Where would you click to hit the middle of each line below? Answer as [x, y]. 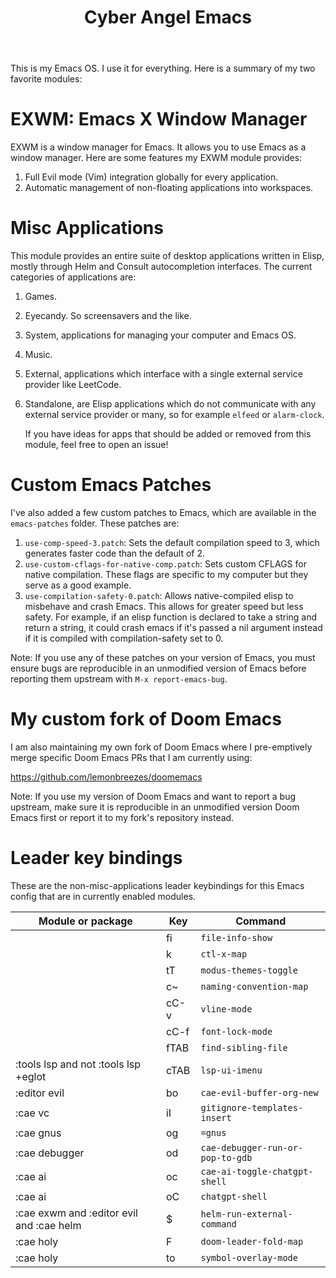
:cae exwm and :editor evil [76, 1213]
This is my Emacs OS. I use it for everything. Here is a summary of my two [163, 68]
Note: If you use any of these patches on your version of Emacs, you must [163, 657]
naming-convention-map [254, 986]
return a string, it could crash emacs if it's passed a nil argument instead [173, 627]
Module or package [85, 921]
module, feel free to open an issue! [96, 445]
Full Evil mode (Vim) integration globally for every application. [151, 177]
